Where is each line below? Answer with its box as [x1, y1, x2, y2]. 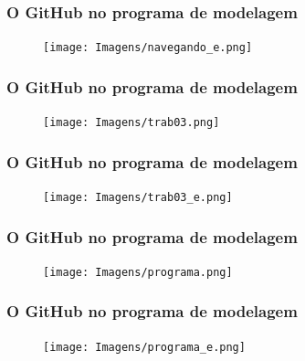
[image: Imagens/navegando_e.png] [43, 41, 253, 55]
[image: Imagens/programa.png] [43, 265, 233, 279]
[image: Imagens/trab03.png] [43, 116, 220, 130]
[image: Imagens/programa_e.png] [43, 340, 246, 354]
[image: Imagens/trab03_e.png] [43, 190, 233, 204]
